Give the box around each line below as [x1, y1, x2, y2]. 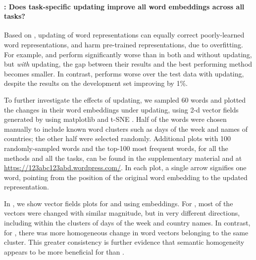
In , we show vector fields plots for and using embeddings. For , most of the [4, 198, 233, 208]
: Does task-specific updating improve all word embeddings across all [4, 1, 245, 11]
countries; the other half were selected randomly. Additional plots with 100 [4, 133, 231, 144]
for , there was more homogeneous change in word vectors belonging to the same [4, 227, 249, 237]
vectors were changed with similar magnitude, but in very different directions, [4, 208, 240, 218]
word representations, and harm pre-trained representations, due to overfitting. [4, 39, 243, 49]
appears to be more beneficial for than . [4, 246, 124, 257]
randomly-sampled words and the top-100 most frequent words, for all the [4, 143, 228, 153]
